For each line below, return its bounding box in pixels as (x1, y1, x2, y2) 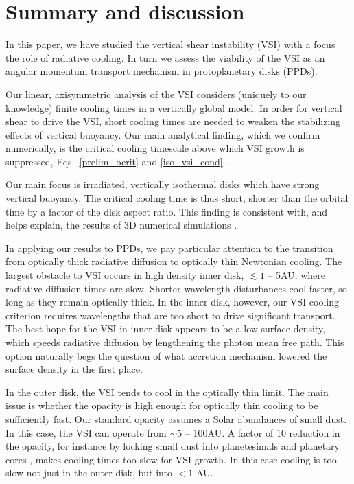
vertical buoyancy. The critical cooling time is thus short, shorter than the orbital (5, 191, 349, 205)
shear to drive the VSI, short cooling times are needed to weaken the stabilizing (5, 114, 341, 128)
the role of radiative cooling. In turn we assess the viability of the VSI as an (5, 50, 325, 65)
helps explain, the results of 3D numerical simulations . (5, 218, 237, 232)
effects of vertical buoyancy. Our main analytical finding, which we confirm (5, 127, 320, 141)
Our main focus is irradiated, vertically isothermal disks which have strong (5, 177, 320, 192)
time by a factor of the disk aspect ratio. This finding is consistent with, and (5, 204, 328, 218)
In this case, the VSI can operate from (5, 425, 167, 439)
